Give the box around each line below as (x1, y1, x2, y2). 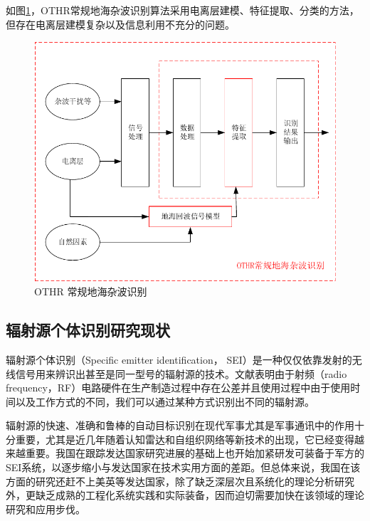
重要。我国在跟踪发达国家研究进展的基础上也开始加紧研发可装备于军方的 (25, 446, 364, 461)
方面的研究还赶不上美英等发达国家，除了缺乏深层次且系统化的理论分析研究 (6, 473, 354, 488)
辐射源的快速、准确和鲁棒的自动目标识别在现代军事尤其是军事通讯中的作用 (6, 418, 354, 433)
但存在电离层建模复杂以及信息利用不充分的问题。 (6, 16, 235, 31)
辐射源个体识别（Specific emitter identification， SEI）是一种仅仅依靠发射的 (6, 352, 352, 367)
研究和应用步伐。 (6, 501, 85, 516)
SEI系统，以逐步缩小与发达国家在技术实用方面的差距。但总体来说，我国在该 (6, 460, 361, 475)
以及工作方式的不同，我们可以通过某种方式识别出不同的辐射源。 (15, 394, 314, 409)
